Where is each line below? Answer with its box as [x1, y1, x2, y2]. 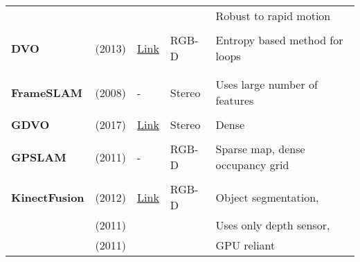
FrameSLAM [11, 84, 83, 101]
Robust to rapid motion [215, 8, 331, 24]
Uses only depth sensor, [215, 217, 330, 233]
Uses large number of [215, 76, 318, 92]
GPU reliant [215, 237, 276, 253]
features [215, 92, 254, 108]
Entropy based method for [215, 32, 343, 48]
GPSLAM [11, 148, 66, 165]
